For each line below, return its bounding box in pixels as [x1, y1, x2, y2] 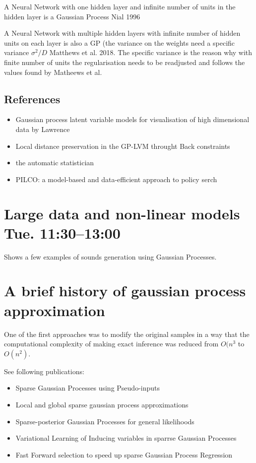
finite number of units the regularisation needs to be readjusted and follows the [4, 57, 245, 67]
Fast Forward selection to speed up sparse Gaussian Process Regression [15, 449, 233, 460]
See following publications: [4, 366, 84, 376]
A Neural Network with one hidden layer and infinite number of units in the [4, 1, 236, 11]
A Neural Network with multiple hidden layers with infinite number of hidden [4, 28, 241, 38]
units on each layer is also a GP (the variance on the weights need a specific [4, 37, 235, 48]
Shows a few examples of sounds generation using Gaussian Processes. [4, 251, 217, 262]
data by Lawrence [15, 124, 70, 134]
